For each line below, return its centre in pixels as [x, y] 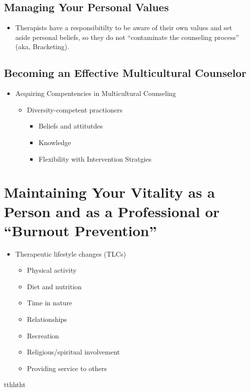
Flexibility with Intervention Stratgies [95, 158]
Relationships [47, 319]
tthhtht [15, 384]
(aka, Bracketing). [42, 47]
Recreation [43, 335]
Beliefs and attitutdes [71, 126]
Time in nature [50, 303]
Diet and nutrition [54, 286]
